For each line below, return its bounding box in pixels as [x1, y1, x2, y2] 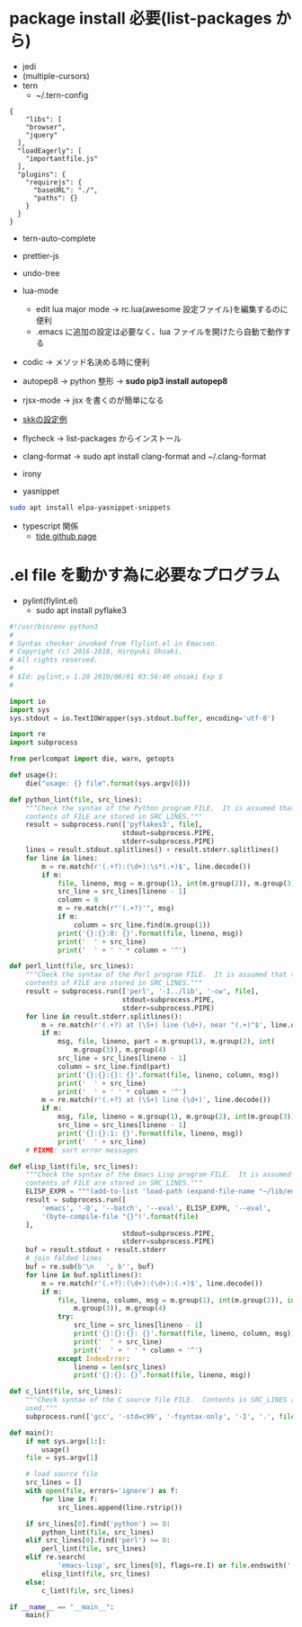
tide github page [35, 530, 97, 541]
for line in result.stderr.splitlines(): [25, 1012, 182, 1021]
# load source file [25, 1470, 99, 1479]
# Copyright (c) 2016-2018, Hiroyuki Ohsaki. [9, 647, 182, 656]
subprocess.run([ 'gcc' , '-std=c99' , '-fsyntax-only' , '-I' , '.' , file [25, 1412, 296, 1421]
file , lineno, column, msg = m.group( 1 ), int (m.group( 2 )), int [57, 1295, 299, 1304]
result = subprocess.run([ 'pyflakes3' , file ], [25, 820, 203, 830]
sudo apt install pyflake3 [35, 604, 128, 616]
